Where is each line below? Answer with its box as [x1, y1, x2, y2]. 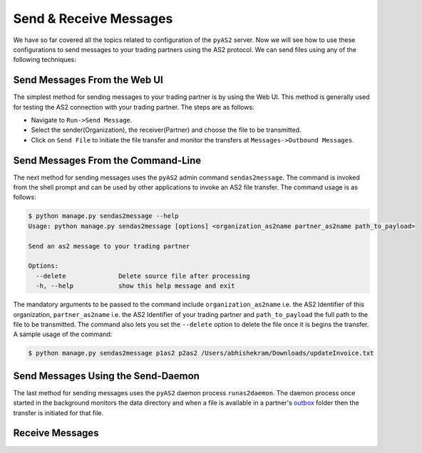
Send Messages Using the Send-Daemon [13, 370, 200, 382]
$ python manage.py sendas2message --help [28, 212, 179, 220]
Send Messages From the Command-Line [13, 154, 202, 167]
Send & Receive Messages [13, 11, 173, 26]
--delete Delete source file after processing [36, 271, 250, 280]
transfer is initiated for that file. [13, 408, 104, 417]
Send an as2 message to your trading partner [28, 242, 190, 250]
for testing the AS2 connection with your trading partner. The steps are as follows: [13, 103, 254, 111]
